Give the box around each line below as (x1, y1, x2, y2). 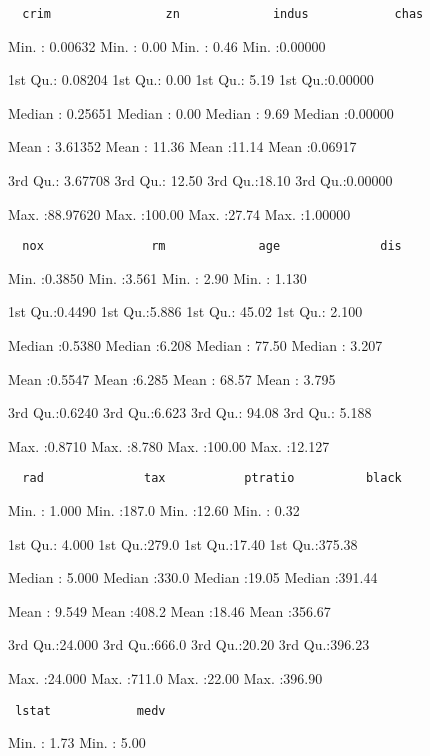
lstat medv (15, 703, 166, 718)
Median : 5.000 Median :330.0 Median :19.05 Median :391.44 (8, 567, 378, 588)
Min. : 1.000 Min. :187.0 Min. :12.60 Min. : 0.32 (8, 500, 300, 521)
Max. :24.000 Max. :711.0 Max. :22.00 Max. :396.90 (8, 668, 323, 689)
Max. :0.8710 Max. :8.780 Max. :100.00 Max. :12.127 (8, 435, 330, 456)
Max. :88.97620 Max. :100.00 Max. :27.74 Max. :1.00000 (8, 203, 351, 224)
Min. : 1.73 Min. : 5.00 (8, 732, 146, 753)
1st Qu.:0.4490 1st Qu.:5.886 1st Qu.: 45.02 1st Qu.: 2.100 (8, 301, 363, 322)
